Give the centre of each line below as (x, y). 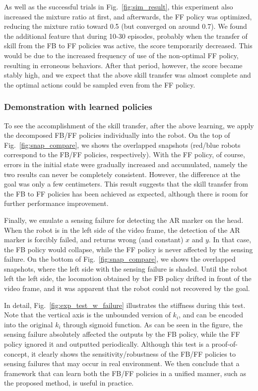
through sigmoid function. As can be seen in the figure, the (153, 324)
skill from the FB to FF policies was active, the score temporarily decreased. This (128, 46)
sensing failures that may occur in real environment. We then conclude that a (122, 363)
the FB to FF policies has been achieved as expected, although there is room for (126, 193)
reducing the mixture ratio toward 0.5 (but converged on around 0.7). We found (126, 26)
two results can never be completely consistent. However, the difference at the (122, 174)
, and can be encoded (211, 315)
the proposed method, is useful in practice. (69, 383)
